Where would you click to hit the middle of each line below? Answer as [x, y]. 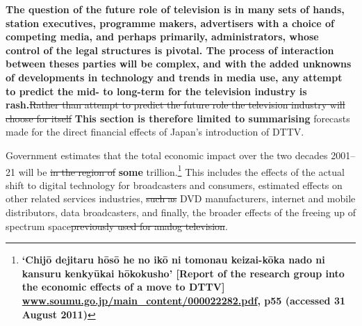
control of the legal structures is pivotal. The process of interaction [170, 50]
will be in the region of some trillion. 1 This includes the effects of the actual [181, 170]
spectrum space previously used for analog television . [117, 226]
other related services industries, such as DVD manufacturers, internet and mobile [181, 198]
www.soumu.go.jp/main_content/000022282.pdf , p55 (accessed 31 [184, 300]
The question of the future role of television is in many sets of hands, [175, 9]
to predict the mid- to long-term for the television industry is [156, 91]
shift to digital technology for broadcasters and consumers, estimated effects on [174, 185]
